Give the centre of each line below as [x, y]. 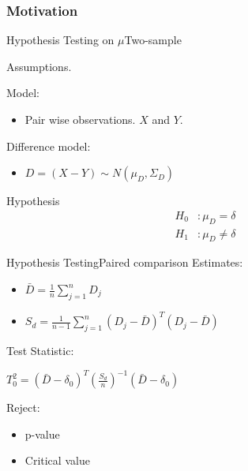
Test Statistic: [40, 351]
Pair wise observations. [80, 119]
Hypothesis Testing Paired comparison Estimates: [125, 262]
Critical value [57, 460]
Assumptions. [39, 66]
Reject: [23, 407]
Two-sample [153, 40]
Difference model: [49, 146]
